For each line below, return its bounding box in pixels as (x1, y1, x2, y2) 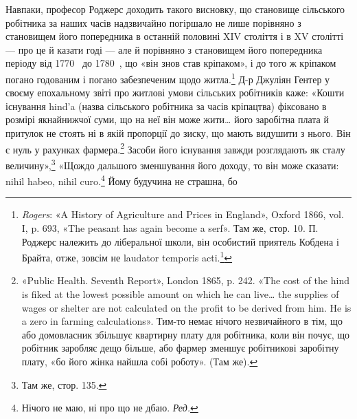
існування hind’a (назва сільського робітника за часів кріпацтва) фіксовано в (5, 98, 327, 113)
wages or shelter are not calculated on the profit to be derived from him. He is (21, 300, 352, 314)
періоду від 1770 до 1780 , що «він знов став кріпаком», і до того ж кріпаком (5, 56, 336, 70)
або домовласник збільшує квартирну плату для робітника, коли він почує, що (21, 327, 350, 341)
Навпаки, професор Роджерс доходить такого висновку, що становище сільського (5, 2, 345, 16)
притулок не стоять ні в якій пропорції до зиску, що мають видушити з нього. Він (5, 126, 351, 140)
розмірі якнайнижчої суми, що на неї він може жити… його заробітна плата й (5, 112, 329, 127)
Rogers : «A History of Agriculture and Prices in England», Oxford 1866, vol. (21, 207, 344, 222)
